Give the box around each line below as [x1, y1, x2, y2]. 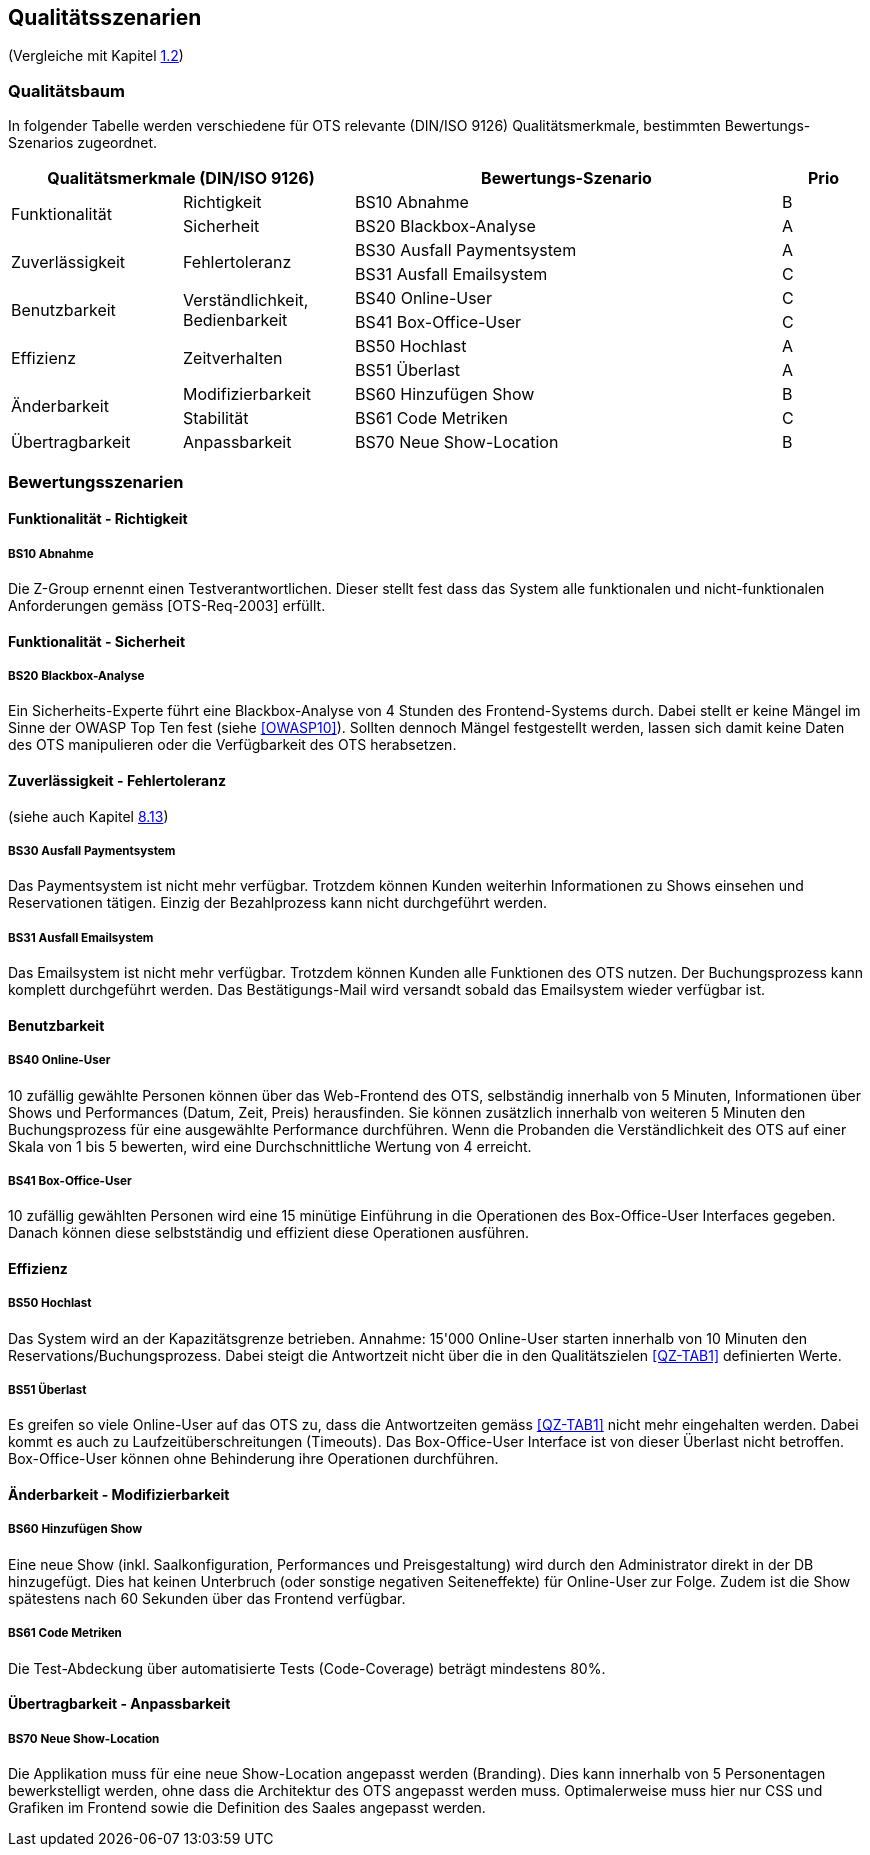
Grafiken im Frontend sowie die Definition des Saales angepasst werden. [8, 1799, 486, 1817]
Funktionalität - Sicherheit [8, 632, 186, 650]
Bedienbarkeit [183, 310, 288, 331]
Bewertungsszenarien [8, 471, 184, 492]
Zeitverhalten [183, 348, 283, 369]
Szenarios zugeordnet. [8, 134, 158, 152]
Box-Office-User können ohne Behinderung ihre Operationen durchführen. [8, 1450, 499, 1468]
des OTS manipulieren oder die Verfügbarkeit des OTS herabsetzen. [8, 736, 457, 754]
